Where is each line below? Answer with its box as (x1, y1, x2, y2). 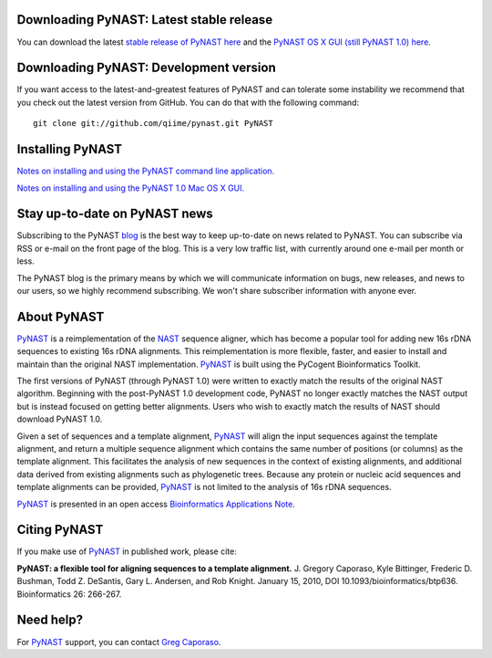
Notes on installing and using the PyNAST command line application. (16, 165, 275, 177)
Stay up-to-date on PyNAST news (16, 206, 213, 222)
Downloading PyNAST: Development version (16, 60, 277, 76)
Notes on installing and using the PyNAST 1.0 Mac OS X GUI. (16, 183, 245, 193)
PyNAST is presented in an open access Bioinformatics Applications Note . (16, 498, 295, 509)
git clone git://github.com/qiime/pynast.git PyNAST (33, 119, 273, 129)
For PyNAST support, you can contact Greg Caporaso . (16, 636, 221, 647)
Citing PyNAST (16, 522, 104, 538)
